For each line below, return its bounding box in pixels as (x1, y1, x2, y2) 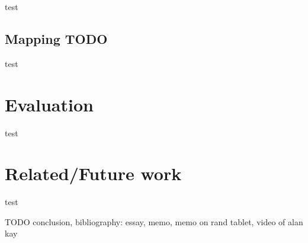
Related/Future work (5, 161, 182, 186)
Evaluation (5, 92, 94, 116)
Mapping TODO (5, 29, 108, 47)
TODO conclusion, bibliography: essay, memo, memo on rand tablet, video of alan (5, 215, 303, 228)
